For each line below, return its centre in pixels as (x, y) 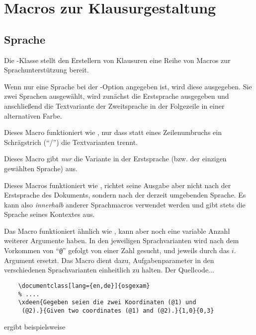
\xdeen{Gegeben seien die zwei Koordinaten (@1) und (107, 302)
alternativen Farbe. (33, 115)
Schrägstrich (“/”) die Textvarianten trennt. (71, 142)
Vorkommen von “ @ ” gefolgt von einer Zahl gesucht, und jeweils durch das (117, 250)
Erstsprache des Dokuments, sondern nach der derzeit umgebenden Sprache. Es (125, 195)
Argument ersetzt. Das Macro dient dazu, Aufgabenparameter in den (109, 260)
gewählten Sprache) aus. (41, 168)
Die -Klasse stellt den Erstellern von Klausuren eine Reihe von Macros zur (117, 60)
